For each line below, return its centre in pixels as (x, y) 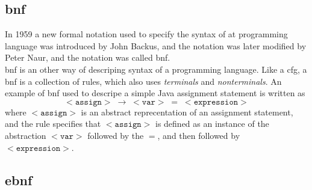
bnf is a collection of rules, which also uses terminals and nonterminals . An (143, 81)
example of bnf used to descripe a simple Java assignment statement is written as (155, 93)
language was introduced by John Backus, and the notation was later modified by (156, 45)
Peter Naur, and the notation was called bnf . (88, 57)
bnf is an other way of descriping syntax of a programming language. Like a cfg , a (156, 69)
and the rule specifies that (53, 124)
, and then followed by (199, 135)
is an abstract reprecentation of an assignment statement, (187, 112)
